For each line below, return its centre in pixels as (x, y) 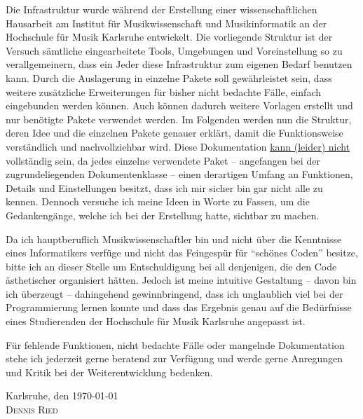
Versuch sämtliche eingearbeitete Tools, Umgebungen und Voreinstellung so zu (174, 50)
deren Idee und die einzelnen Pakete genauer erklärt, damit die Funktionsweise (174, 133)
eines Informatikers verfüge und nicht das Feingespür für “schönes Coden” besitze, (182, 253)
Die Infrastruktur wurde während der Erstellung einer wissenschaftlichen (162, 9)
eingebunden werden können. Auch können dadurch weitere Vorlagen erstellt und (179, 105)
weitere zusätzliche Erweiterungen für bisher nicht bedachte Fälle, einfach (163, 91)
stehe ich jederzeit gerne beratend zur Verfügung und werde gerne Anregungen (174, 358)
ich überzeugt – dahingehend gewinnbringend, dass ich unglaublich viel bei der (174, 293)
